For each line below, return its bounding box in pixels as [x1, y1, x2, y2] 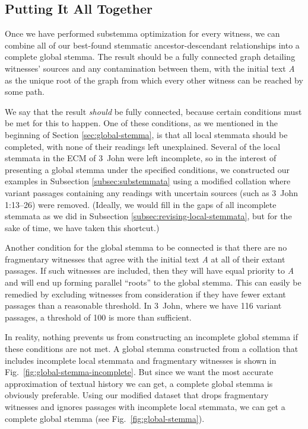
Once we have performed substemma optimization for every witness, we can [5, 27, 280, 40]
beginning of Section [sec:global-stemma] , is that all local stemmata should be [5, 128, 288, 140]
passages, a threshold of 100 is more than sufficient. [5, 310, 192, 323]
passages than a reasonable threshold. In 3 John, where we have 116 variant [5, 299, 282, 312]
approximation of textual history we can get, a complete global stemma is [5, 377, 273, 389]
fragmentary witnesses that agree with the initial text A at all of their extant [5, 252, 285, 265]
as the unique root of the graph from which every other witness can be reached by [5, 73, 303, 86]
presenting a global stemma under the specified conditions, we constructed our [5, 163, 290, 175]
